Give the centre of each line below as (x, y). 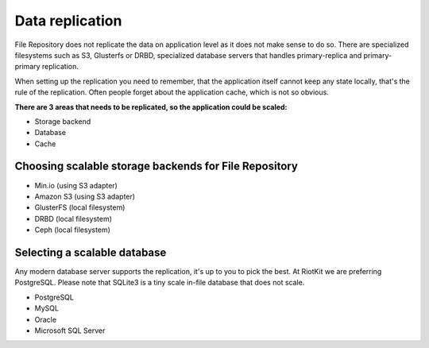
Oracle (46, 319)
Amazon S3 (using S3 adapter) (85, 196)
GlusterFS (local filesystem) (80, 207)
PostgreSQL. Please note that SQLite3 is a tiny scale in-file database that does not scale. (160, 283)
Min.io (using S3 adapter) (76, 185)
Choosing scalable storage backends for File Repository (156, 166)
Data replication (68, 21)
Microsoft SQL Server (70, 331)
